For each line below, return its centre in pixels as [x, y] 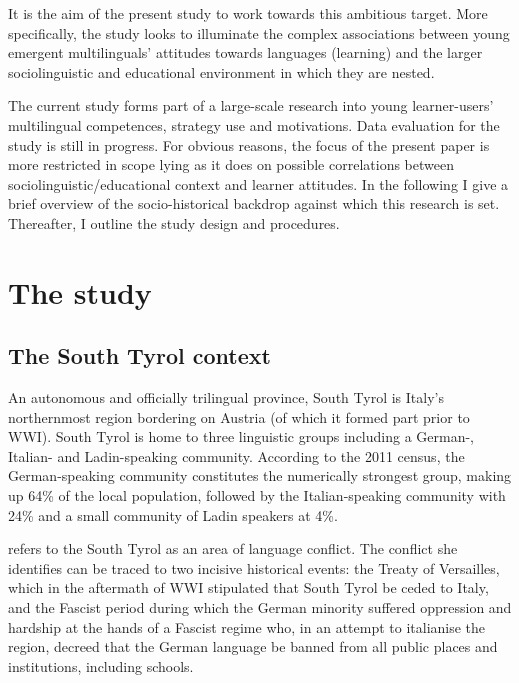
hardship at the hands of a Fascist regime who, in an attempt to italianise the [247, 626]
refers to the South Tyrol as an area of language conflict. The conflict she [233, 548]
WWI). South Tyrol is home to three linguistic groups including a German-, [241, 436]
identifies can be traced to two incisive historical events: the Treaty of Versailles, [254, 567]
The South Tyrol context [139, 355]
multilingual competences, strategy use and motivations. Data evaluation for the [254, 124]
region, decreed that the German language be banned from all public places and [253, 646]
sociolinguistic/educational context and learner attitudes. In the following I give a [258, 183]
